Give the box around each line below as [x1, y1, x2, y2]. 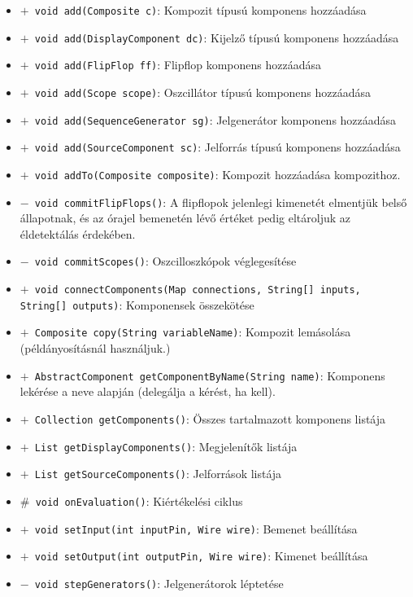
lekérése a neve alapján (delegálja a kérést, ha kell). [20, 383, 276, 400]
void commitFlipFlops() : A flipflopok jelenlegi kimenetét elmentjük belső [34, 193, 407, 210]
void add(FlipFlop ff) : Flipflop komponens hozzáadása [34, 56, 322, 73]
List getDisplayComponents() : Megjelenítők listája [34, 437, 298, 454]
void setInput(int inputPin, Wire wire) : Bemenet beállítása [34, 520, 358, 537]
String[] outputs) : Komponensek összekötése [20, 296, 254, 313]
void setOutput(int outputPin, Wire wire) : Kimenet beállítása [34, 547, 368, 564]
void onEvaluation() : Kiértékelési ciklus [35, 492, 243, 509]
